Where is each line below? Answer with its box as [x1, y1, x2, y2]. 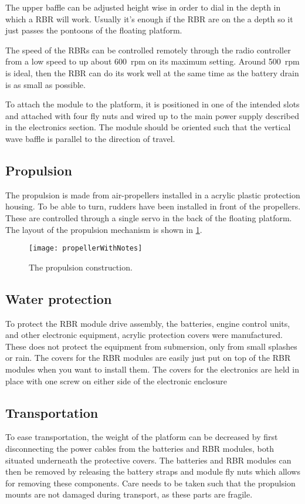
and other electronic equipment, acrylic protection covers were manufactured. [5, 329, 283, 341]
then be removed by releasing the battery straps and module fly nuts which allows [5, 465, 300, 478]
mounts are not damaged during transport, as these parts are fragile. [5, 488, 253, 500]
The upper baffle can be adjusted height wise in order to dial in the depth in [5, 1, 281, 13]
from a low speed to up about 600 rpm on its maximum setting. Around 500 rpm [5, 55, 300, 67]
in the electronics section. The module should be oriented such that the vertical [5, 121, 291, 133]
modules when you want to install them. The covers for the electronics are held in [5, 363, 299, 375]
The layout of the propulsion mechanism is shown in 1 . [5, 223, 202, 235]
